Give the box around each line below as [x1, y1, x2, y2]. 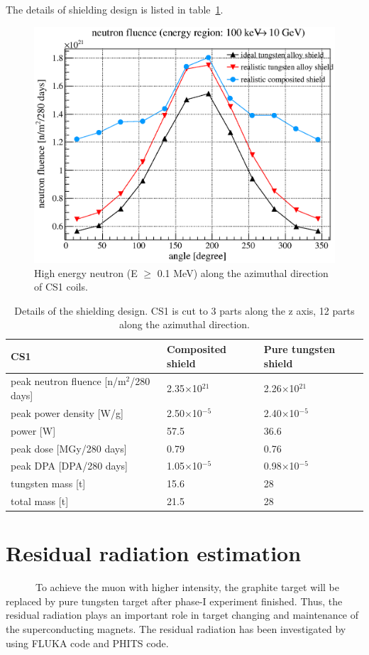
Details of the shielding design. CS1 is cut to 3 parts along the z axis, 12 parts [14, 303, 355, 318]
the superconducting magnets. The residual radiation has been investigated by [6, 622, 346, 637]
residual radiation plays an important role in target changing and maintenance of [6, 607, 359, 622]
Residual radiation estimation [6, 538, 302, 568]
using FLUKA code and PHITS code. [6, 635, 169, 650]
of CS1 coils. [34, 279, 88, 294]
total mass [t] [11, 494, 69, 509]
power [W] [11, 423, 56, 438]
